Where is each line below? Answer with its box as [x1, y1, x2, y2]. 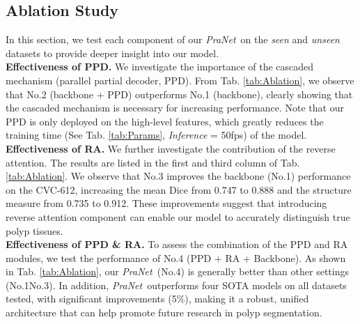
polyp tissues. [6, 223, 63, 238]
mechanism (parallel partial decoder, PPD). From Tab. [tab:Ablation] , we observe [6, 72, 354, 87]
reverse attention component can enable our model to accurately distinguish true [6, 209, 350, 224]
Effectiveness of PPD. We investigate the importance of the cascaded [6, 59, 314, 74]
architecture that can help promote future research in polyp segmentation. [6, 305, 322, 320]
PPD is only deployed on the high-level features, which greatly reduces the [6, 114, 324, 128]
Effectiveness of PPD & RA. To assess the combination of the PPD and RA [6, 237, 348, 252]
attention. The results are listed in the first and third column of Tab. [6, 155, 300, 169]
